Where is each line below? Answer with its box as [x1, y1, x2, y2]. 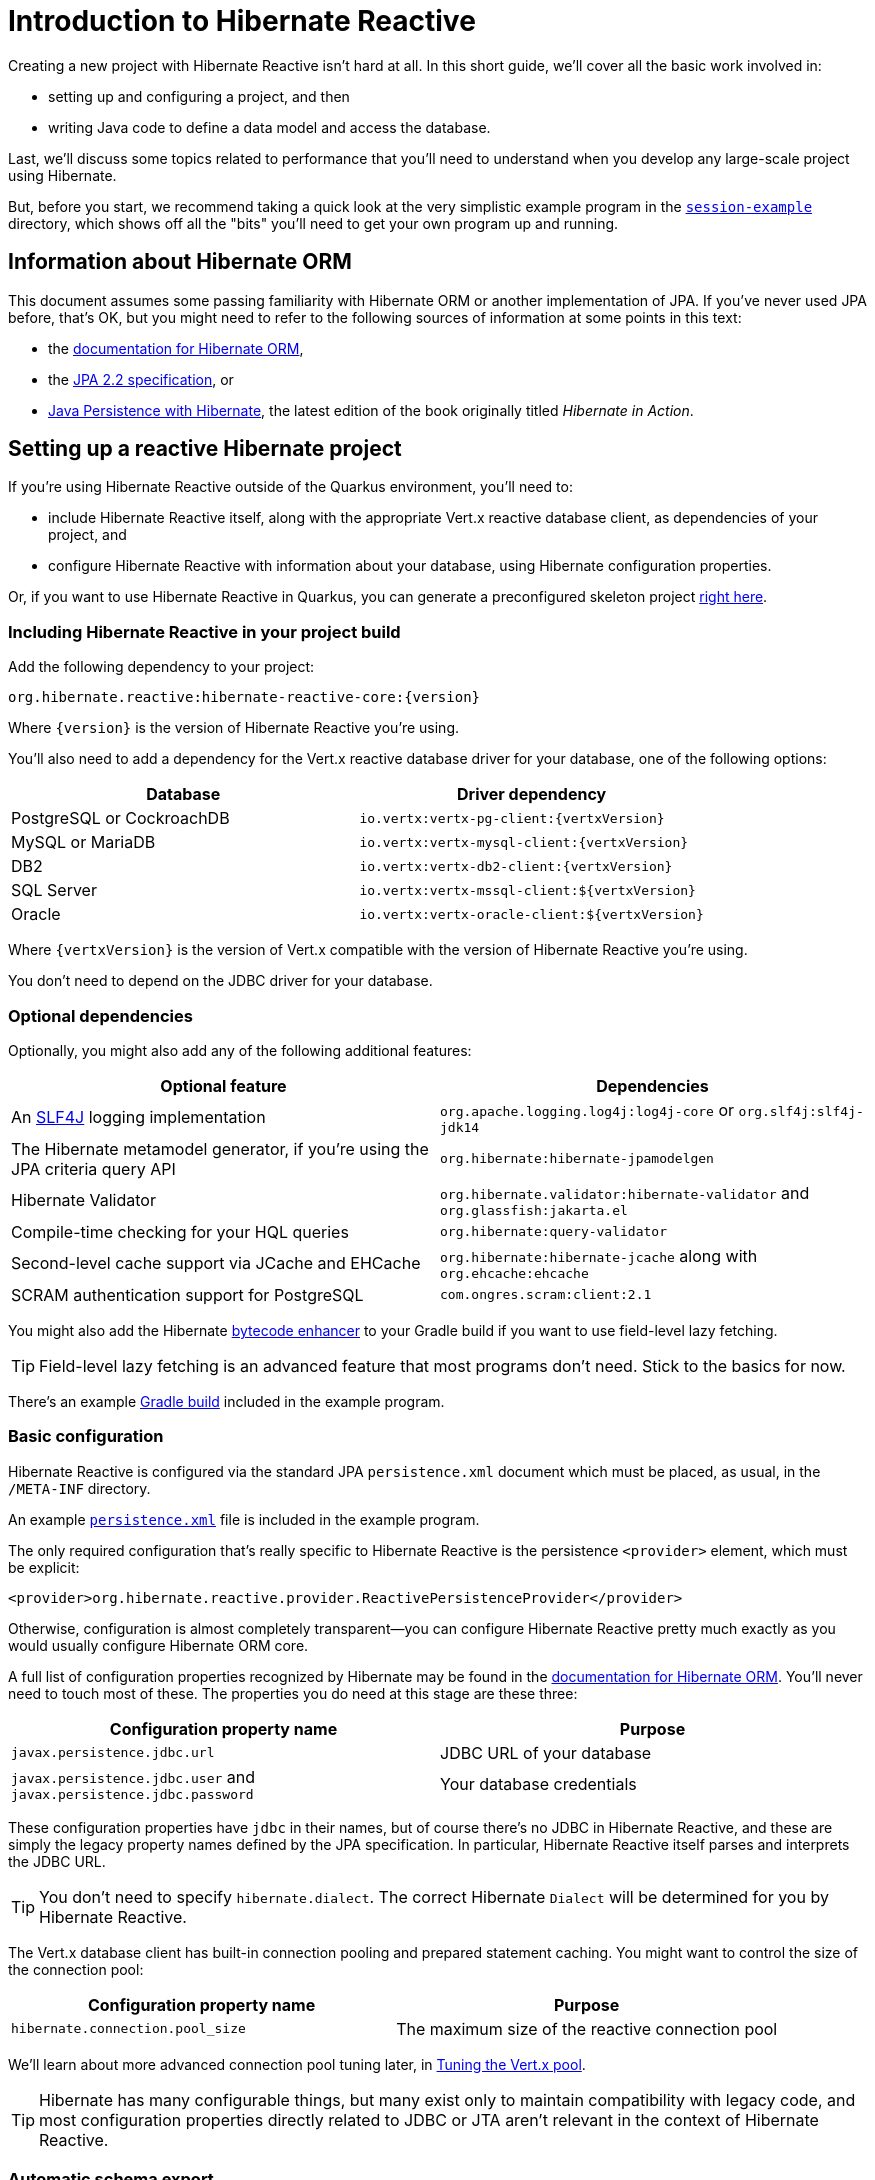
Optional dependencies [8, 1005, 193, 1026]
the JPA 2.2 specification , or [48, 370, 234, 388]
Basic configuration [8, 1426, 164, 1447]
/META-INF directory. [8, 1479, 151, 1497]
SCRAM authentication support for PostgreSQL [11, 1284, 364, 1305]
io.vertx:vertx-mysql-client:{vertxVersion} [359, 834, 689, 850]
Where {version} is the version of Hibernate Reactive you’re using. [8, 719, 460, 737]
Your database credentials [440, 1774, 637, 1795]
